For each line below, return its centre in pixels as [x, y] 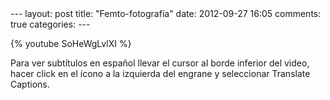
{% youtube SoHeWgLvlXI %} [71, 43]
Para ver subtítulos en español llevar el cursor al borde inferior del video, [160, 63]
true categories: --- [50, 24]
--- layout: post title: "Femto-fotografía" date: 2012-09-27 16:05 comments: [166, 13]
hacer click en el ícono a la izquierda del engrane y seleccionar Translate [160, 73]
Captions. [30, 84]
